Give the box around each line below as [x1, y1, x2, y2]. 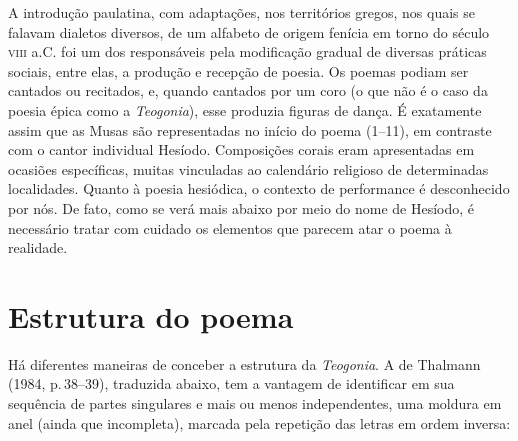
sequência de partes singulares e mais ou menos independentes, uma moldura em [8, 393, 502, 414]
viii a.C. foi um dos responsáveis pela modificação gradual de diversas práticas [8, 41, 487, 62]
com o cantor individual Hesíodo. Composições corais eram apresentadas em [8, 139, 475, 160]
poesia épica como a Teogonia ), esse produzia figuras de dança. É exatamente [8, 99, 482, 120]
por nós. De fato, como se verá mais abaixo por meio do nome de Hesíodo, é [8, 197, 475, 218]
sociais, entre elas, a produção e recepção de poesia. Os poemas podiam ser [8, 60, 469, 81]
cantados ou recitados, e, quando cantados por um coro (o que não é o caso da [8, 80, 488, 101]
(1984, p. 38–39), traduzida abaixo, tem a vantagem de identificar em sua [8, 373, 455, 394]
